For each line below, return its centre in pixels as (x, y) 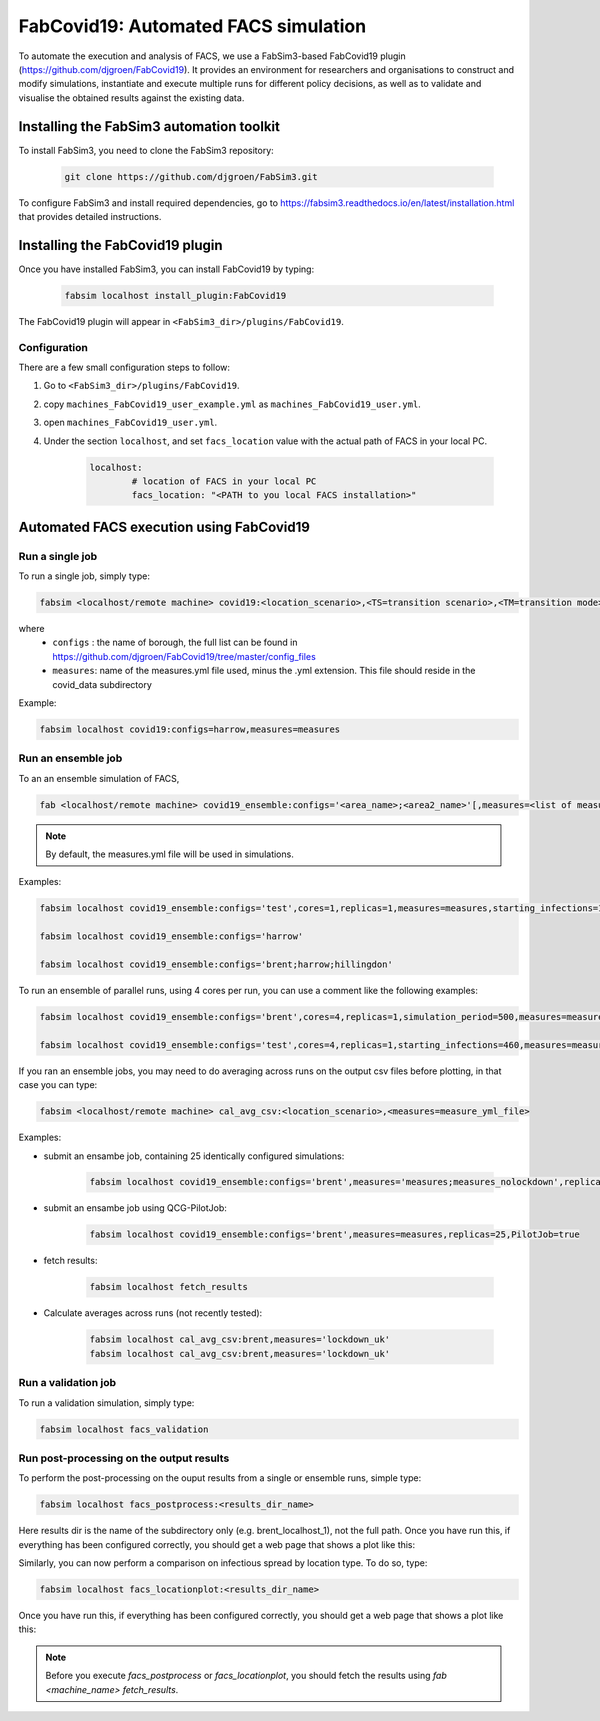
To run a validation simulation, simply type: (106, 1402)
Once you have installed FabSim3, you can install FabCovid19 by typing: (166, 269)
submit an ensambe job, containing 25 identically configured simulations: (194, 1156)
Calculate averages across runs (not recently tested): (153, 1313)
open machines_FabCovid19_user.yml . (130, 422)
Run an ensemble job (70, 758)
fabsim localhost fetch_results (169, 1287)
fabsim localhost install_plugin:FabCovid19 (175, 295)
